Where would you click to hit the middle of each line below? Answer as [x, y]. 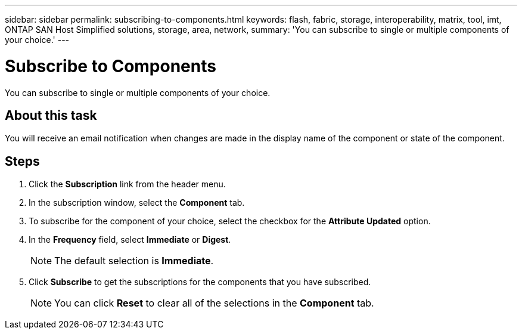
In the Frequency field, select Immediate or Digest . [130, 240]
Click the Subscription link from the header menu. [127, 184]
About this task [51, 115]
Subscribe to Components [111, 66]
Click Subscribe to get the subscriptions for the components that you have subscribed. [200, 282]
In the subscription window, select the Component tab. [137, 203]
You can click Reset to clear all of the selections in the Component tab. [214, 303]
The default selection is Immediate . [134, 261]
